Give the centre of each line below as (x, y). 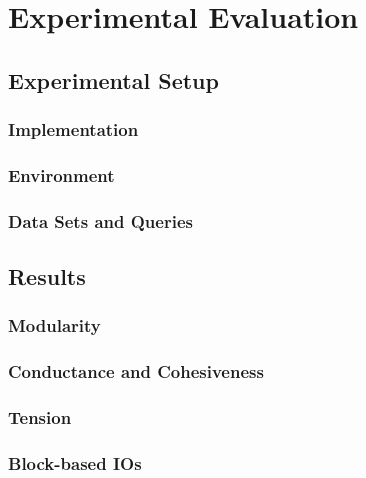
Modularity (54, 325)
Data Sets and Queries (100, 220)
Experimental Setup (113, 79)
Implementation (73, 129)
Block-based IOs (75, 462)
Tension (40, 417)
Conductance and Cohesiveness (136, 371)
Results (47, 276)
